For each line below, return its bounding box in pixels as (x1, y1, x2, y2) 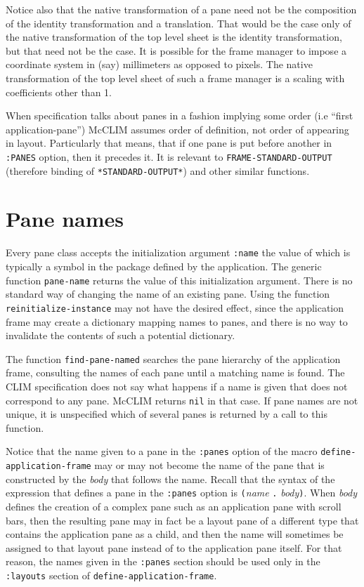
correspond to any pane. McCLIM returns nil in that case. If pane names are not (6, 393, 358, 407)
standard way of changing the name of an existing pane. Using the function (6, 286, 330, 301)
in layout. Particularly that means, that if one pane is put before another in (6, 136, 332, 150)
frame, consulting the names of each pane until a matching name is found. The (6, 365, 345, 380)
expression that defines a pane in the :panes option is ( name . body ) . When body (6, 485, 358, 500)
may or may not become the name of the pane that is (94, 458, 325, 473)
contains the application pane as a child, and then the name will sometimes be (6, 527, 344, 541)
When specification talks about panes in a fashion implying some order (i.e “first (6, 108, 353, 123)
